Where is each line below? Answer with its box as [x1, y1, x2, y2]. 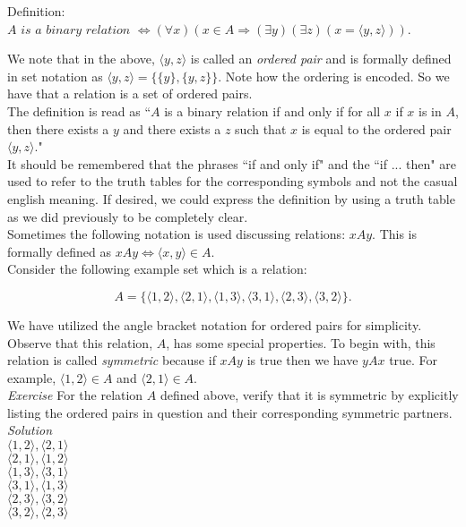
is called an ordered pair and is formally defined [190, 49, 452, 68]
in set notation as [7, 66, 103, 85]
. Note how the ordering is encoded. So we [218, 66, 450, 85]
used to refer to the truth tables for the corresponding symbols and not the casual [7, 172, 458, 191]
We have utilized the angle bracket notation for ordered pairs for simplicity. [7, 315, 422, 334]
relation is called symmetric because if [7, 351, 216, 370]
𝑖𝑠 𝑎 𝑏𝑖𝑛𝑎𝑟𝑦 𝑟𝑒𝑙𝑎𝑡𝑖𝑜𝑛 [21, 23, 131, 37]
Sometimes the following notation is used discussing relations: [7, 225, 346, 243]
